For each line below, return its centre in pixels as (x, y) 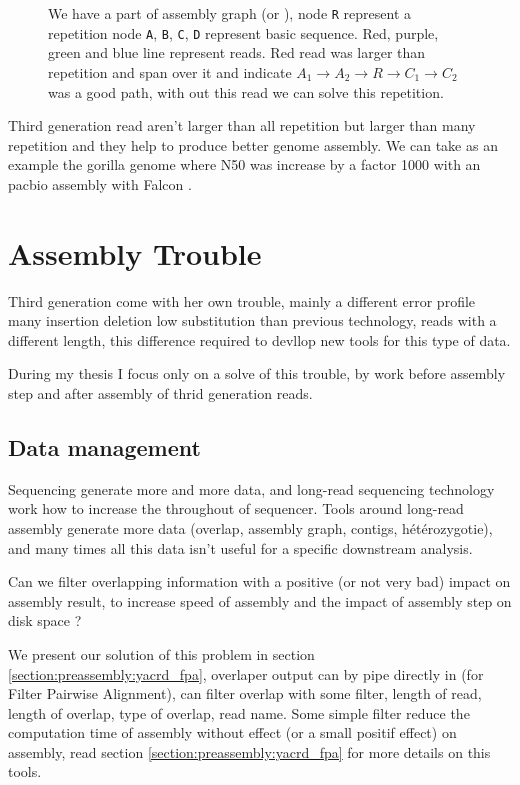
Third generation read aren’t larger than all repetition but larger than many (242, 125)
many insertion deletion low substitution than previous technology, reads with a (252, 320)
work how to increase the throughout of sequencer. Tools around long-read (236, 508)
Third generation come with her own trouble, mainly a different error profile (242, 300)
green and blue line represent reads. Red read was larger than (237, 52)
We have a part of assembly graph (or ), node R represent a (230, 13)
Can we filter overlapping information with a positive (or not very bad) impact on (259, 581)
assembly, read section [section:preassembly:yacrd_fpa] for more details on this (249, 751)
